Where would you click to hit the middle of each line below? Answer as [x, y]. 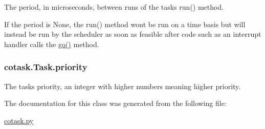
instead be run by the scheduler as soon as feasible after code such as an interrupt [133, 34]
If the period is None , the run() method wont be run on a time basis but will [125, 24]
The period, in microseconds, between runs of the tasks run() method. [114, 7]
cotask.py [19, 120]
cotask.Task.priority [46, 67]
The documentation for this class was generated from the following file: [115, 103]
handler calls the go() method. [52, 44]
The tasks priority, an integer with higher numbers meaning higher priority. [123, 86]
